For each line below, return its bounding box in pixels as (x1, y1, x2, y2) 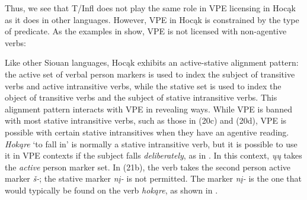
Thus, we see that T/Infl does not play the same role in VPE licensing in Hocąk (5, 2, 296, 14)
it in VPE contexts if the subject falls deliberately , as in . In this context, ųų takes (5, 149, 302, 162)
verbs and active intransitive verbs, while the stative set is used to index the (5, 79, 282, 92)
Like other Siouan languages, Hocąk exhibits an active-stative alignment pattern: (5, 56, 299, 69)
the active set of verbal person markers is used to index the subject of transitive (5, 67, 295, 80)
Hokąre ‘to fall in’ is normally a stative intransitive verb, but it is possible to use (5, 137, 298, 150)
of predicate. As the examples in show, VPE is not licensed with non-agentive (5, 25, 287, 37)
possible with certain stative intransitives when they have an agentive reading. (5, 125, 289, 138)
